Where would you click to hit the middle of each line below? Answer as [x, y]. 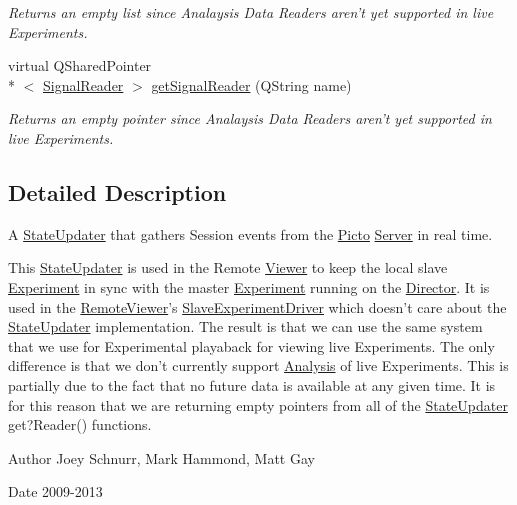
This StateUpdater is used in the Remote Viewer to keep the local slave [228, 267]
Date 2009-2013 [55, 491]
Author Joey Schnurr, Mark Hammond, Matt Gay [161, 457]
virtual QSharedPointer [80, 65]
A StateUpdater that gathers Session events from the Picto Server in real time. [250, 233]
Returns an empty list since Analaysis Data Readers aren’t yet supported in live [251, 12]
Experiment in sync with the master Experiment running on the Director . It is [249, 286]
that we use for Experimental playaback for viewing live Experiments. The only [251, 345]
